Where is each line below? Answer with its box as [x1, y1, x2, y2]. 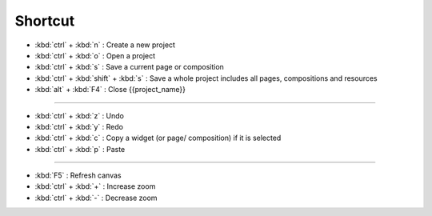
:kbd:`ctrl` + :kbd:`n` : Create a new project [34, 40, 176, 50]
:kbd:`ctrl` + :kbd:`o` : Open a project [34, 50, 156, 60]
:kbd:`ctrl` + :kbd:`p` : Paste [34, 144, 126, 154]
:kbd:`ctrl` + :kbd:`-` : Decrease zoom [34, 193, 158, 202]
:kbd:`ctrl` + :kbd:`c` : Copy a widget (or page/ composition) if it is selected [34, 133, 282, 143]
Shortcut [14, 12, 75, 30]
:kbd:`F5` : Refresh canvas [34, 170, 122, 180]
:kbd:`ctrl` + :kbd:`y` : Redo [34, 122, 124, 131]
